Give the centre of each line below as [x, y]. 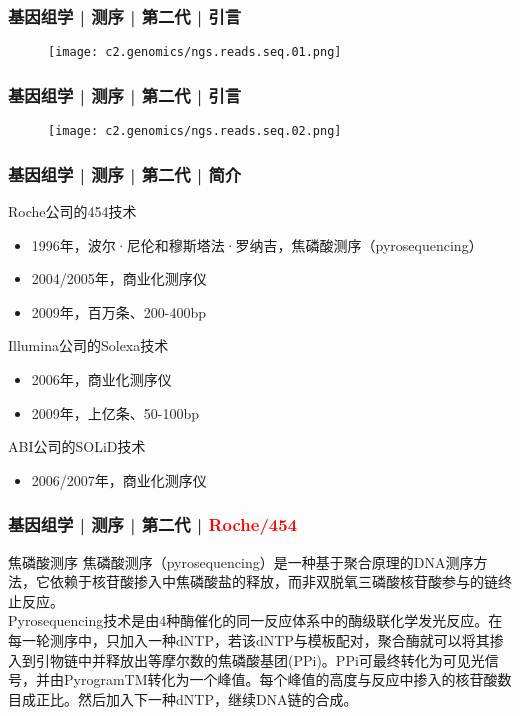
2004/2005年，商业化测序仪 [119, 278]
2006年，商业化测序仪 [101, 378]
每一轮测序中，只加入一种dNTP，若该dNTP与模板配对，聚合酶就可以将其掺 [256, 639]
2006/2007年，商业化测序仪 [119, 479]
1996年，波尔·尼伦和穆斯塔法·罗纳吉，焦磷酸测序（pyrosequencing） [257, 244]
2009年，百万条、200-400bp [119, 311]
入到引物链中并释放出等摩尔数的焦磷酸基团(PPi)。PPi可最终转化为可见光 [246, 659]
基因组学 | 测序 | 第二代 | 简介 [125, 173]
